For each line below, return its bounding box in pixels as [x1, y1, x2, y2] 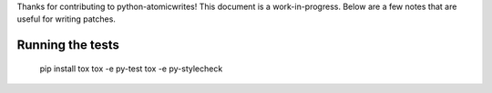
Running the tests [16, 37, 120, 53]
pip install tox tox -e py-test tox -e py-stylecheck [39, 63, 223, 74]
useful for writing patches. [16, 14, 116, 24]
